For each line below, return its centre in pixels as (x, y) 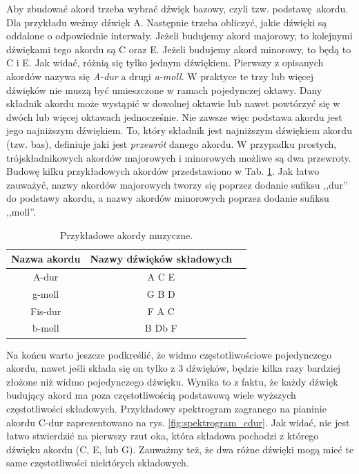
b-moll (46, 328)
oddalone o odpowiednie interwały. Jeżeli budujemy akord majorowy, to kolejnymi (179, 36)
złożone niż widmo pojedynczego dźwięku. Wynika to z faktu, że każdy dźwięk (172, 381)
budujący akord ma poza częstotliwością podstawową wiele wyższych (151, 395)
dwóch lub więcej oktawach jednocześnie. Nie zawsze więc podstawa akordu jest (174, 116)
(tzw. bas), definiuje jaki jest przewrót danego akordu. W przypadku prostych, (172, 143)
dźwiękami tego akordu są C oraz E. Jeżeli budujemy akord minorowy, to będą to (179, 49)
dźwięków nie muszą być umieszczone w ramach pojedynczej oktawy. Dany (164, 89)
